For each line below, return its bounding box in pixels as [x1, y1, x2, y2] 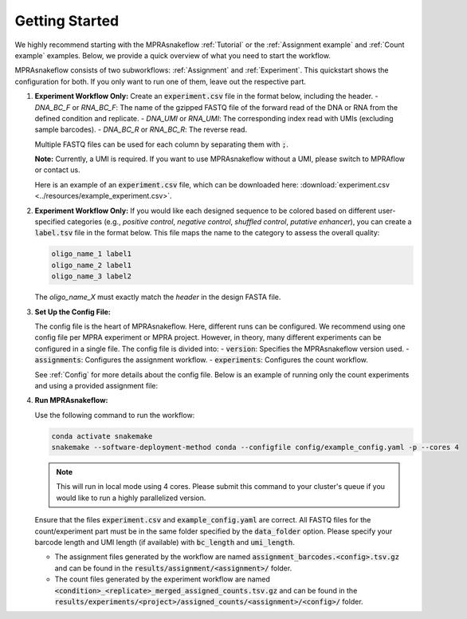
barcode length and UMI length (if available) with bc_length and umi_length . [34, 537, 295, 546]
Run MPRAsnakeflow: [34, 396, 108, 405]
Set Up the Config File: [34, 307, 111, 317]
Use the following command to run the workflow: [34, 410, 195, 420]
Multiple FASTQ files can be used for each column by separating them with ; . [34, 140, 288, 149]
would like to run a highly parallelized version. [56, 493, 206, 503]
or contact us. [34, 165, 80, 175]
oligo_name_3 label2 [51, 272, 131, 281]
